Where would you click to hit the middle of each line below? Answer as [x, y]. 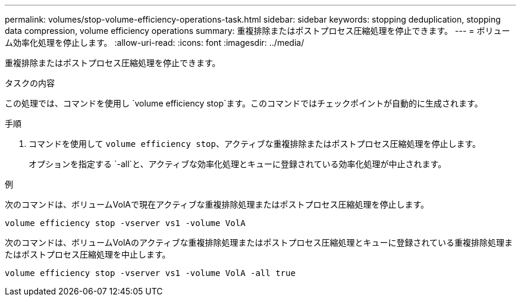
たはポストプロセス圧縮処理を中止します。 [88, 254]
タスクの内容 [30, 83]
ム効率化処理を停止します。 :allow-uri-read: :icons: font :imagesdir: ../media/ [155, 43]
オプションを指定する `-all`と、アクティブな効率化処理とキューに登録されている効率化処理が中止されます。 [238, 164]
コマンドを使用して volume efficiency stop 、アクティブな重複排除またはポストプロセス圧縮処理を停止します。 [255, 144]
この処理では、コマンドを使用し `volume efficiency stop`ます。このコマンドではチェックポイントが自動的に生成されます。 [244, 103]
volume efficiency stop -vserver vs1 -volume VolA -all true [150, 273]
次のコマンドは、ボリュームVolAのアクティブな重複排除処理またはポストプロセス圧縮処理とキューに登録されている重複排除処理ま [259, 242]
